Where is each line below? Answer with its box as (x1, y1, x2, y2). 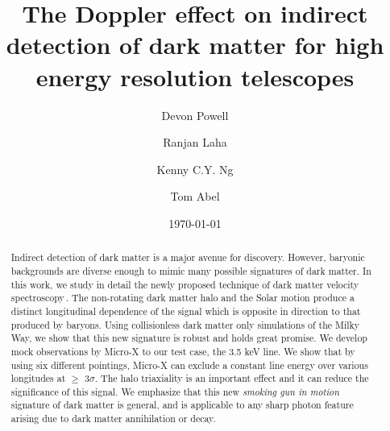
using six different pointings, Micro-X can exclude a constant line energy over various (10, 358, 368, 371)
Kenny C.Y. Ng (156, 160, 234, 177)
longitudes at (10, 371, 66, 385)
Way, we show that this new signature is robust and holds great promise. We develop (10, 331, 367, 345)
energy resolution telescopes (35, 60, 355, 93)
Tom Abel (170, 188, 220, 205)
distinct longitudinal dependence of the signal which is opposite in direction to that (10, 304, 361, 317)
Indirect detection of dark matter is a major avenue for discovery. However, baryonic (10, 251, 365, 264)
